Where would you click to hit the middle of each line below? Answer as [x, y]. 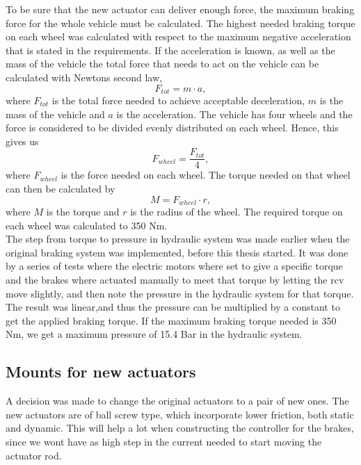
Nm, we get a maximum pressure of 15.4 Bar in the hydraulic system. [154, 334]
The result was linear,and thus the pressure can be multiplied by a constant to [173, 307]
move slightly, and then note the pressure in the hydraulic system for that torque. [180, 293]
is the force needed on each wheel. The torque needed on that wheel [206, 175]
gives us [22, 141]
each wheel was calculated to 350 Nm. [87, 225]
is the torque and [83, 212]
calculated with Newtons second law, [84, 77]
